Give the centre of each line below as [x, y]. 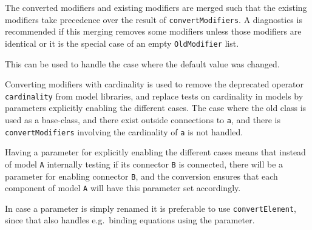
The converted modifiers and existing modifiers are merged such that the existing [156, 7]
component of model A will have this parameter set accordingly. [123, 188]
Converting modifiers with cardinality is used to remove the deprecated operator [154, 84]
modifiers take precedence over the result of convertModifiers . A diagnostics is [154, 19]
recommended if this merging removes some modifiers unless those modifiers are [153, 31]
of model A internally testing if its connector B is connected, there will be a [144, 164]
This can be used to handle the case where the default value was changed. [142, 63]
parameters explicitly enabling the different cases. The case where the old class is [156, 108]
